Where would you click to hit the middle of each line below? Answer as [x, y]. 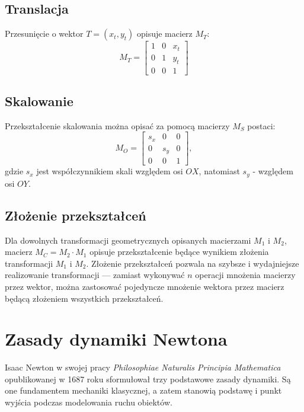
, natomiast [219, 171]
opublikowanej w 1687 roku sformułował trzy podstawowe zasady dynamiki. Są [148, 379]
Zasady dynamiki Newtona [116, 339]
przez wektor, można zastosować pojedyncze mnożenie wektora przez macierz [145, 286]
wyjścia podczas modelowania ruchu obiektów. [89, 402]
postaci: [261, 125]
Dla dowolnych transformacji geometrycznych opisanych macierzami [128, 240]
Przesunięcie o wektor [44, 33]
